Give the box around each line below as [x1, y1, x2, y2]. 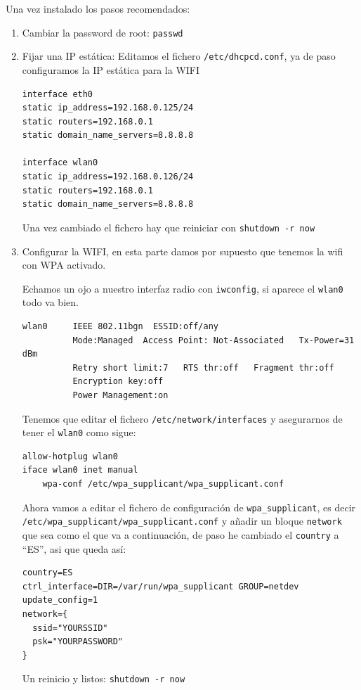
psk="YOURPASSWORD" [32, 637, 123, 647]
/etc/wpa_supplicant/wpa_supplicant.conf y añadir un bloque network [22, 513, 342, 528]
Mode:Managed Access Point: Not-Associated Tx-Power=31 [72, 335, 355, 345]
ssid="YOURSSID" [32, 622, 108, 633]
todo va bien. [22, 295, 79, 309]
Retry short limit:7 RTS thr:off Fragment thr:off [72, 362, 334, 373]
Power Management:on [72, 390, 169, 400]
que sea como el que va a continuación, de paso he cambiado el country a [22, 527, 339, 542]
